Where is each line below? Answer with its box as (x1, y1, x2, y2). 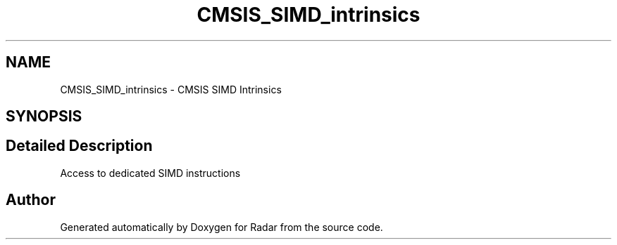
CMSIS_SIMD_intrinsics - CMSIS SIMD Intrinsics (60, 83, 282, 95)
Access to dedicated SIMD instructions (60, 166, 241, 179)
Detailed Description (6, 137, 153, 155)
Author (6, 191, 56, 209)
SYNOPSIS (6, 107, 82, 126)
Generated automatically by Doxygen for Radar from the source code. (60, 220, 383, 233)
